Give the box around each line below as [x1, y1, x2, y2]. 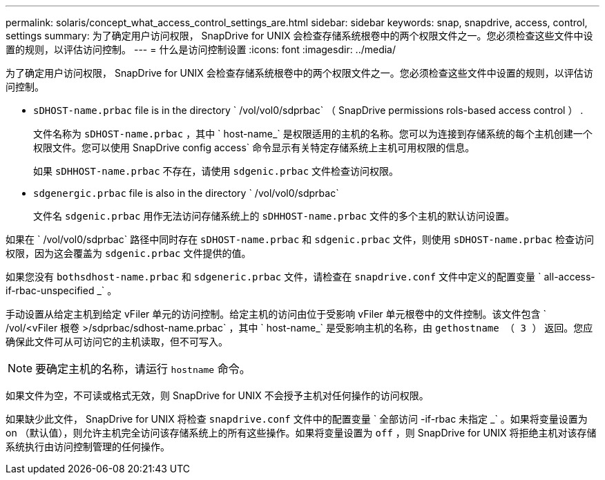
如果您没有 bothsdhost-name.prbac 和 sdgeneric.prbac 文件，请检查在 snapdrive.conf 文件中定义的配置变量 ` [6, 271, 541, 282]
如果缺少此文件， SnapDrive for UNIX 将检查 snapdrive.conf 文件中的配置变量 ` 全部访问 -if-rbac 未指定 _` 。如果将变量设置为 [6, 413, 588, 425]
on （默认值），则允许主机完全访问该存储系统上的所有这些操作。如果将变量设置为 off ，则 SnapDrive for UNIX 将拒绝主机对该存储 [6, 427, 597, 439]
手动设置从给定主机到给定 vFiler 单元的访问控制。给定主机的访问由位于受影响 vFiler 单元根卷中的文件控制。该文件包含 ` [6, 308, 547, 320]
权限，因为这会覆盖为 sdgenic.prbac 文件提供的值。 [6, 247, 251, 259]
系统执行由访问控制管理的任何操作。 [6, 441, 170, 452]
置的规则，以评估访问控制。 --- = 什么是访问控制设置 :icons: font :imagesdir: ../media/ [6, 44, 396, 55]
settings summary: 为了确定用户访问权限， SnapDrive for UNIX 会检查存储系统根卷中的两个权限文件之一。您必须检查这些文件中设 [6, 30, 593, 41]
